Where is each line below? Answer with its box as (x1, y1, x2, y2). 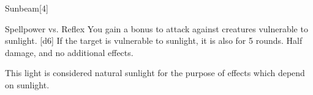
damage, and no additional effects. (5, 46, 134, 58)
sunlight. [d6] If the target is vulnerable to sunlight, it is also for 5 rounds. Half (5, 34, 303, 47)
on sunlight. (5, 78, 50, 91)
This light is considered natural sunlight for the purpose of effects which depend (5, 66, 305, 79)
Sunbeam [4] (5, 2, 48, 14)
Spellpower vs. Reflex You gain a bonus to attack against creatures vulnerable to (5, 22, 308, 35)
